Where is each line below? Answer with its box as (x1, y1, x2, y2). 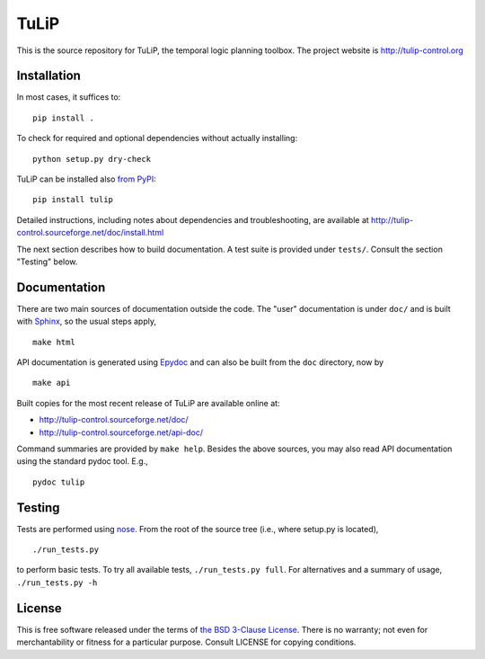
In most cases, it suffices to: (16, 92, 121, 102)
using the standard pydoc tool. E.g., (16, 456, 148, 467)
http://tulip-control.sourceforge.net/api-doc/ (39, 427, 204, 438)
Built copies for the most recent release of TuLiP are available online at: (16, 397, 280, 408)
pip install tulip (32, 194, 114, 205)
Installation (16, 68, 81, 84)
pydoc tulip (32, 476, 85, 487)
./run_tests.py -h (16, 577, 98, 588)
